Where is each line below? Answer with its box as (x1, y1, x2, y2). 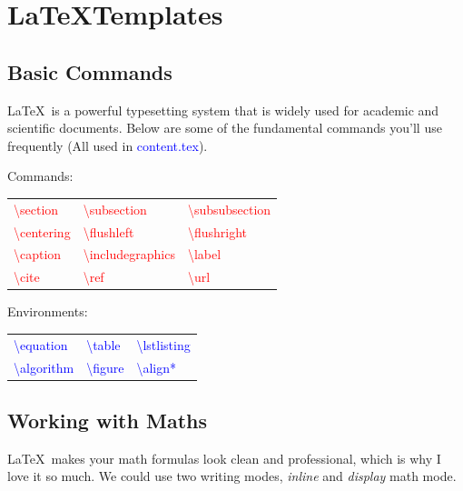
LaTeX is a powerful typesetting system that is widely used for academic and (7, 100, 439, 119)
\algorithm (14, 357, 74, 376)
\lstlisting (136, 335, 191, 354)
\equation (14, 335, 68, 354)
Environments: (7, 302, 88, 321)
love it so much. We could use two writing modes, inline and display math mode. (7, 466, 457, 486)
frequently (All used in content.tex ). (7, 135, 208, 155)
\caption (14, 245, 62, 264)
